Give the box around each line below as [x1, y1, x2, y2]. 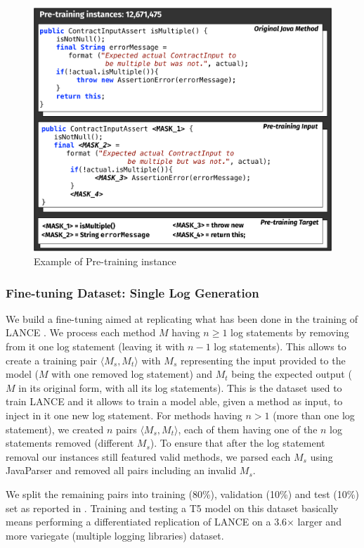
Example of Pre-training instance [34, 253, 176, 268]
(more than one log [273, 407, 355, 422]
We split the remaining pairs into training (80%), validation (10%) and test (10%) [6, 486, 359, 501]
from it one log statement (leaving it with [6, 338, 185, 353]
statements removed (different [6, 435, 134, 450]
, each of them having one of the [178, 421, 318, 436]
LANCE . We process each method [6, 325, 156, 340]
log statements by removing [230, 325, 349, 340]
